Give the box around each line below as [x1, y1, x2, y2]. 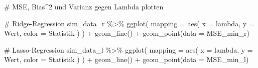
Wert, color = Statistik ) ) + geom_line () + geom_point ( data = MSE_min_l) [4, 54, 249, 65]
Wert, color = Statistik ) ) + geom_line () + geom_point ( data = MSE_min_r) [4, 28, 250, 38]
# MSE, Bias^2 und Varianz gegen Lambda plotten [4, 1, 164, 11]
